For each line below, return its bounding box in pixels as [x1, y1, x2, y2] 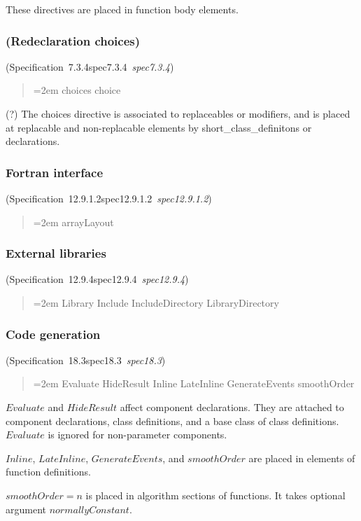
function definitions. [6, 464, 91, 479]
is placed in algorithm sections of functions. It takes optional [85, 487, 346, 502]
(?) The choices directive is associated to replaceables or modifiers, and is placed [6, 106, 351, 120]
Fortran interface [6, 163, 104, 181]
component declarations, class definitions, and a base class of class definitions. [6, 413, 339, 428]
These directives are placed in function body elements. [6, 2, 239, 16]
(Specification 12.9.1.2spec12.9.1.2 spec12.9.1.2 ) [6, 191, 212, 205]
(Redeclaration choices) [6, 32, 141, 49]
